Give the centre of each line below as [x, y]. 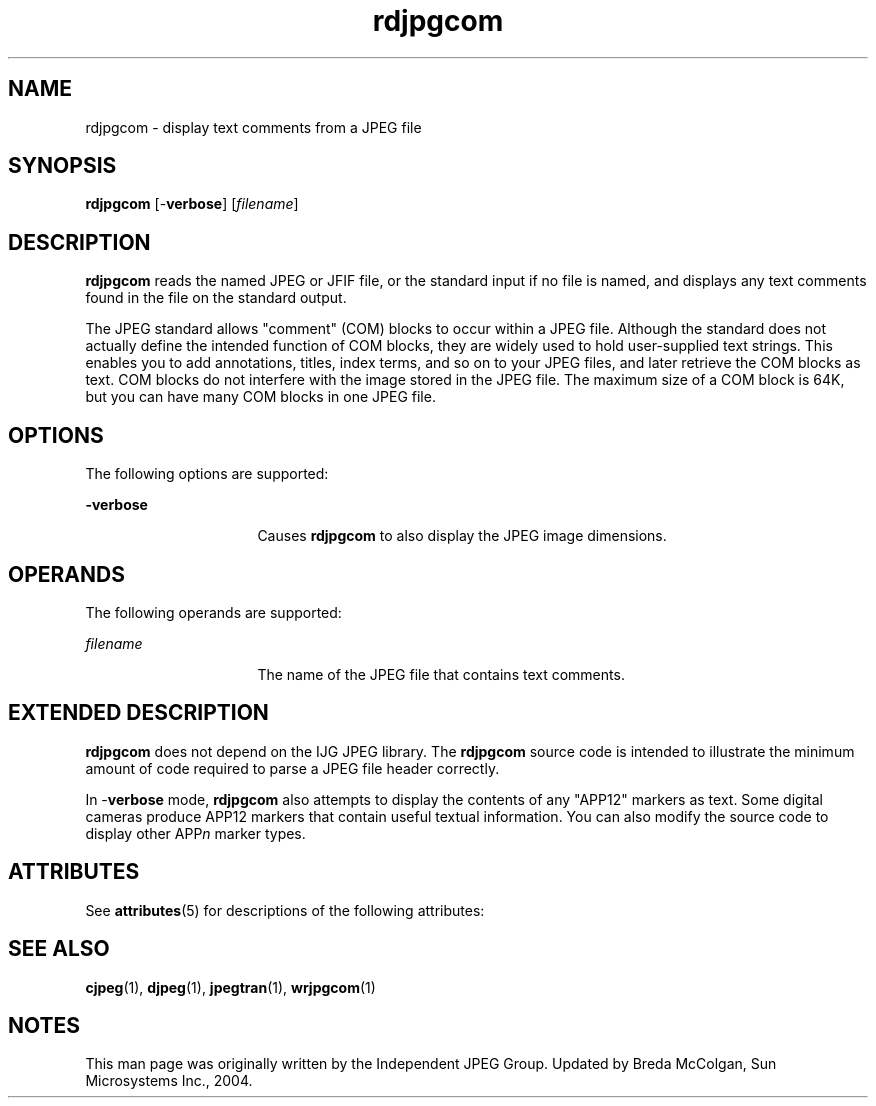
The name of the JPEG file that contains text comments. [441, 674]
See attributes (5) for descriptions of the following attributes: [285, 910]
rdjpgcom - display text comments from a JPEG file [253, 127]
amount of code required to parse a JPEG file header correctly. [292, 768]
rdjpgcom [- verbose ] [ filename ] [192, 204]
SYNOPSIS [62, 166]
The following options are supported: [207, 474]
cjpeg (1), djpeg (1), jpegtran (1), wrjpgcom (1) [230, 987]
